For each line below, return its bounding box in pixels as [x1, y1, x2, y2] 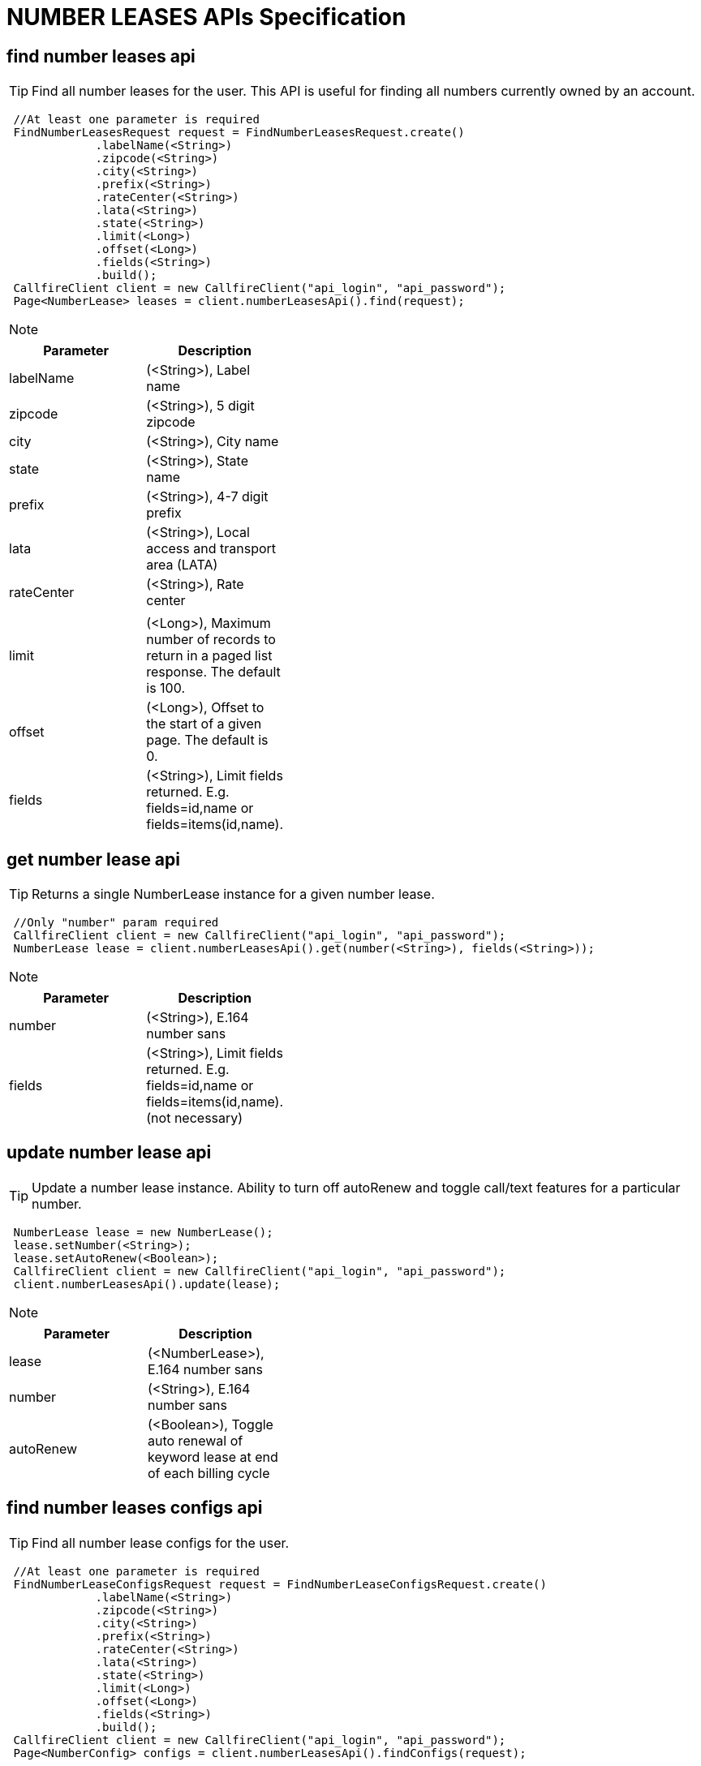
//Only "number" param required [13, 916, 219, 930]
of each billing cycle [148, 1464, 270, 1481]
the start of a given [146, 715, 262, 733]
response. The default [146, 664, 281, 681]
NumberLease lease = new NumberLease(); [13, 1225, 273, 1239]
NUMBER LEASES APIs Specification [6, 3, 406, 31]
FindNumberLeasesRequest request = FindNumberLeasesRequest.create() [13, 126, 465, 140]
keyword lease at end [148, 1448, 278, 1465]
